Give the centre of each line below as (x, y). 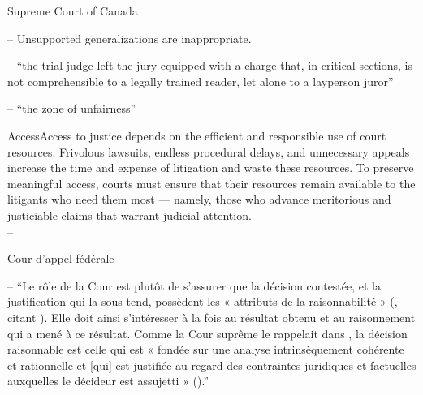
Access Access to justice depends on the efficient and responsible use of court (197, 135)
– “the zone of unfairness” (72, 108)
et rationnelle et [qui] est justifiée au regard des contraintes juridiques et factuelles (212, 365)
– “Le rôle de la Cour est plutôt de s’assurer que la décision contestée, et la (194, 285)
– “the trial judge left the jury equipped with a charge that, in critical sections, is (210, 65)
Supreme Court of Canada (73, 11)
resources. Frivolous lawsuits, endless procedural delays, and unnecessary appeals (209, 151)
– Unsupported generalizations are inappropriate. (129, 38)
